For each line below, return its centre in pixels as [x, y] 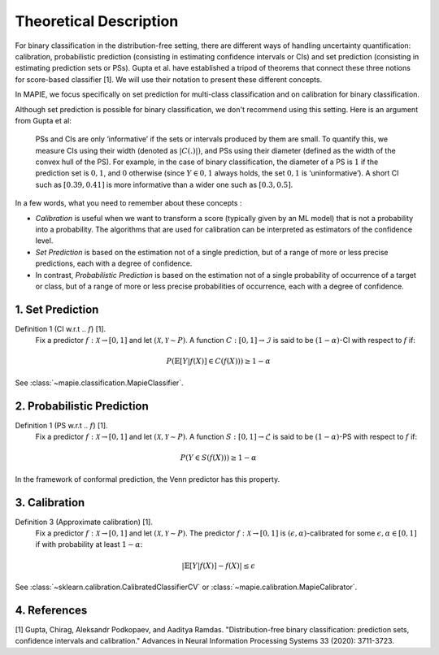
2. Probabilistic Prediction [82, 406]
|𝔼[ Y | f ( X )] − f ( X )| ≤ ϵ [219, 566]
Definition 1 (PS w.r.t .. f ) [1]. [62, 425]
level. [44, 241]
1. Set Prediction [57, 309]
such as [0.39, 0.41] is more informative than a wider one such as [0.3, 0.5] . [164, 184]
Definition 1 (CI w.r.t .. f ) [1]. [61, 328]
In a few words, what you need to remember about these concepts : [128, 203]
